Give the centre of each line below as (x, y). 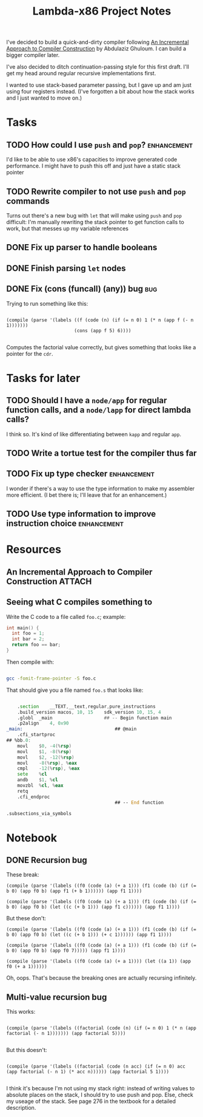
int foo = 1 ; (28, 634)
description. (21, 1108)
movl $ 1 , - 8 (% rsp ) (44, 751)
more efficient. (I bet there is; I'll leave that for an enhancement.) (87, 495)
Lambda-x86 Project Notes (102, 11)
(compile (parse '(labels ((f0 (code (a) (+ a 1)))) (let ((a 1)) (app (98, 962)
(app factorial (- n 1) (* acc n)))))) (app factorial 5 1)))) (88, 1072)
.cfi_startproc (36, 735)
